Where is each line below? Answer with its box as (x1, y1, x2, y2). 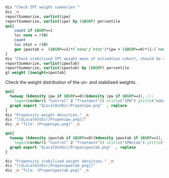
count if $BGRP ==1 (14, 28, 53, 33)
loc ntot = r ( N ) (14, 42, 49, 47)
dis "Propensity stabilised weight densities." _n (5, 158, 114, 163)
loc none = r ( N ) (14, 33, 49, 38)
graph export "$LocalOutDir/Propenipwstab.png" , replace (10, 145, 136, 150)
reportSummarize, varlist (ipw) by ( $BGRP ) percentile (5, 19, 121, 24)
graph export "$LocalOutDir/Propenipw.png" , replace (10, 103, 127, 108)
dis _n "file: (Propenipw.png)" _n (5, 122, 80, 127)
